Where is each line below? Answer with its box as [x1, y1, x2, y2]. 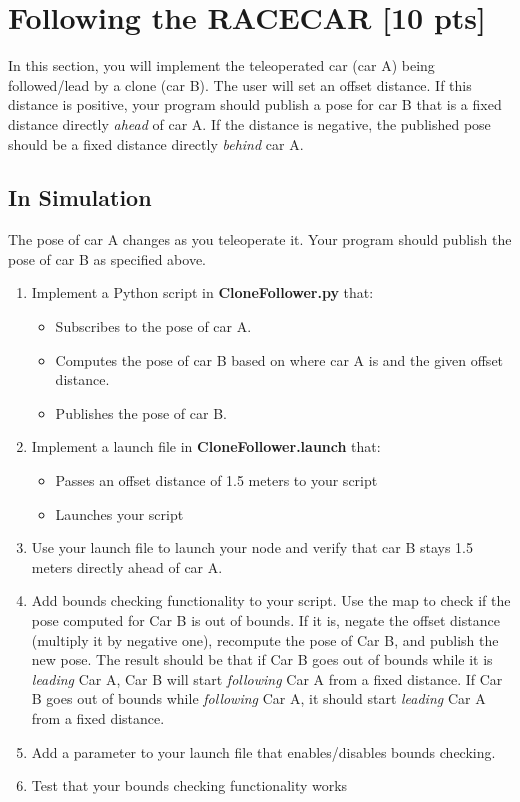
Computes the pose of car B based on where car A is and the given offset [55, 349, 504, 370]
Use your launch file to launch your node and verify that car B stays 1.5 [31, 537, 473, 558]
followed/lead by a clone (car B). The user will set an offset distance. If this [8, 74, 472, 95]
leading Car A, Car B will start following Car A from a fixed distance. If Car [31, 668, 503, 689]
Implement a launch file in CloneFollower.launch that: [31, 436, 381, 457]
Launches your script [55, 503, 184, 524]
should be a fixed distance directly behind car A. [8, 133, 304, 154]
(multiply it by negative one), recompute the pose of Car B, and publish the [31, 629, 499, 650]
